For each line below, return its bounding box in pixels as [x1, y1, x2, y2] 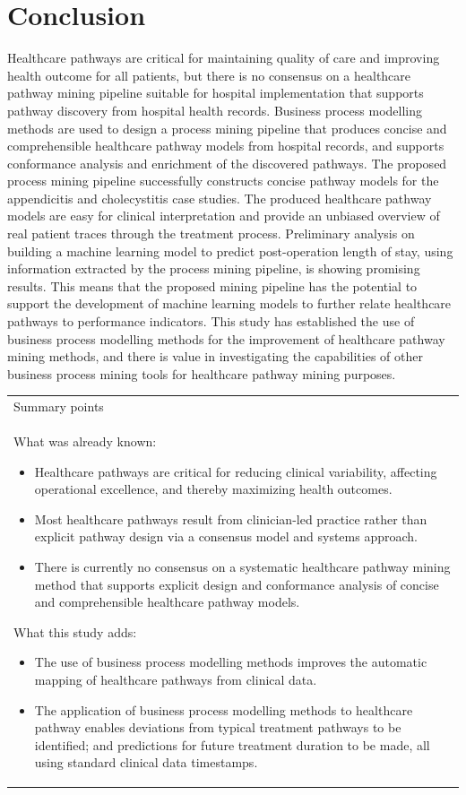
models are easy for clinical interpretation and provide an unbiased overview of [7, 206, 440, 225]
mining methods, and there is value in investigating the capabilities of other [7, 347, 423, 366]
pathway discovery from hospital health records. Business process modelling [7, 100, 422, 119]
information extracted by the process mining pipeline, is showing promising [7, 259, 420, 278]
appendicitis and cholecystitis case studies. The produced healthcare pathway [7, 188, 432, 207]
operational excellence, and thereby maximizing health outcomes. [34, 480, 393, 498]
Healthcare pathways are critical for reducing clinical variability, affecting [34, 462, 437, 480]
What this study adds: [13, 622, 137, 641]
